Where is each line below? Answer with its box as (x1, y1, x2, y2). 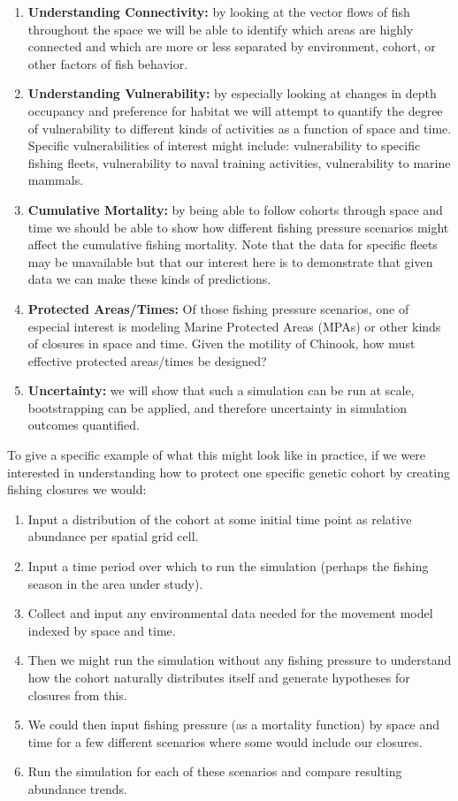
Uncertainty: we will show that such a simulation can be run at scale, (27, 381, 415, 400)
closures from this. (27, 685, 127, 704)
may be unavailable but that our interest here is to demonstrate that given (27, 252, 433, 271)
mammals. (27, 171, 84, 189)
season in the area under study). (27, 574, 203, 592)
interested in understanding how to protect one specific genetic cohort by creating (7, 462, 450, 481)
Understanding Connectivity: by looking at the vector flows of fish (27, 3, 410, 20)
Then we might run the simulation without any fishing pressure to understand (27, 651, 452, 669)
